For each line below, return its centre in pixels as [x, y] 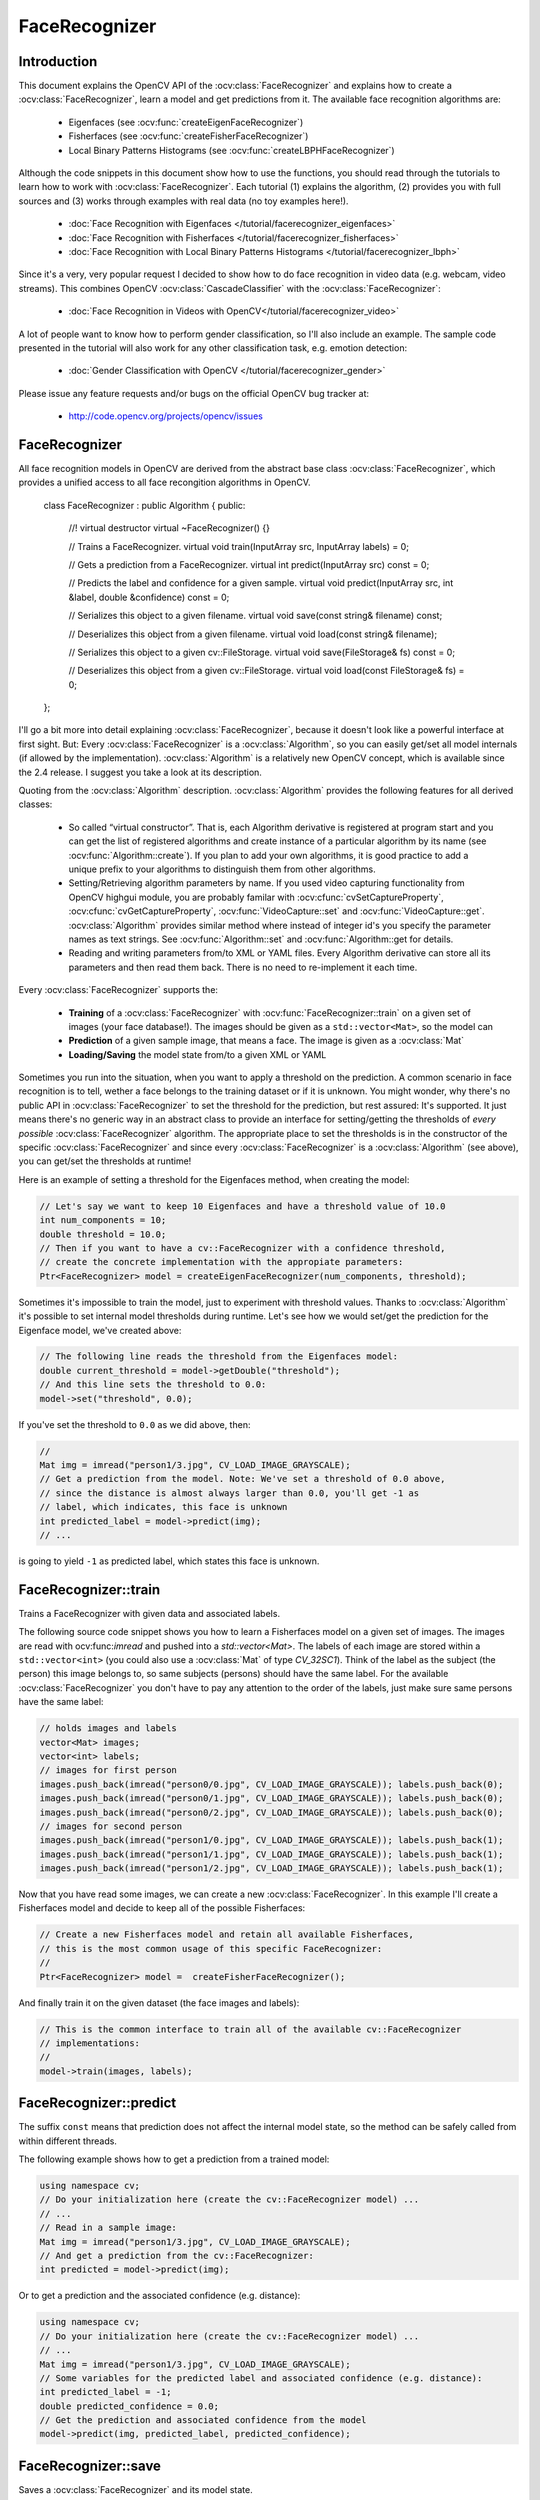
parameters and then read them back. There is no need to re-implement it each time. [243, 967]
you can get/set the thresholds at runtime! [105, 1161]
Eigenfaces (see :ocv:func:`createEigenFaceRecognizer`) [186, 122]
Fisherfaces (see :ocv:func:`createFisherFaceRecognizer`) [188, 136]
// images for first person [108, 1770]
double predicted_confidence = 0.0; [129, 2406]
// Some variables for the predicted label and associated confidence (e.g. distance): [261, 2378]
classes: [35, 804]
